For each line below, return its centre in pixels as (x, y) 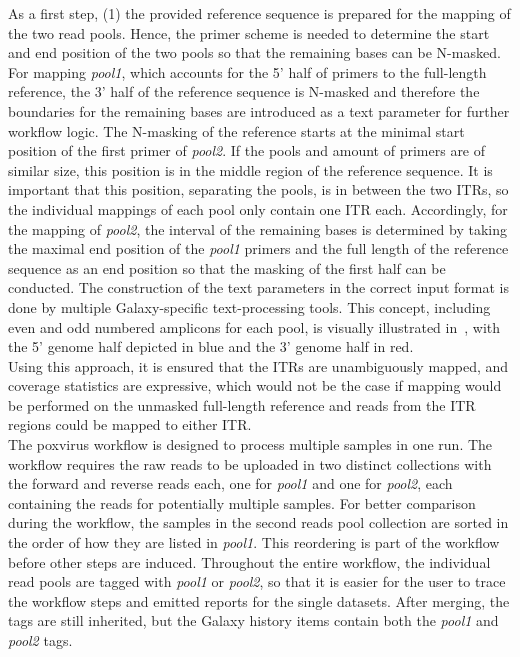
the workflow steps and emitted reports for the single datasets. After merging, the (259, 600)
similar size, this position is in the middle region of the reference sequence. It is (250, 169)
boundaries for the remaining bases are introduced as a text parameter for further (259, 110)
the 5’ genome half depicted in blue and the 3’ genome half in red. (211, 346)
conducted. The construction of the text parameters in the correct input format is (258, 287)
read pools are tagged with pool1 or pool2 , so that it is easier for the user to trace (257, 581)
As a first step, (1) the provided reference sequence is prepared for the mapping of (259, 13)
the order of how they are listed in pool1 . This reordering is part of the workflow (254, 542)
